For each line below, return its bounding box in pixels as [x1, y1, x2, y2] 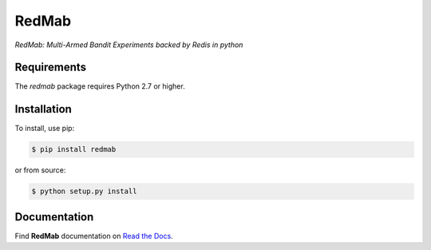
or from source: [14, 165, 66, 175]
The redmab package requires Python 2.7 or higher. [14, 81, 185, 91]
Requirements [14, 61, 87, 74]
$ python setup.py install [31, 187, 137, 196]
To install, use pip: [14, 124, 75, 133]
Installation [14, 102, 72, 116]
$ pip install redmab [31, 145, 117, 154]
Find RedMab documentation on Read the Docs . [14, 231, 173, 240]
